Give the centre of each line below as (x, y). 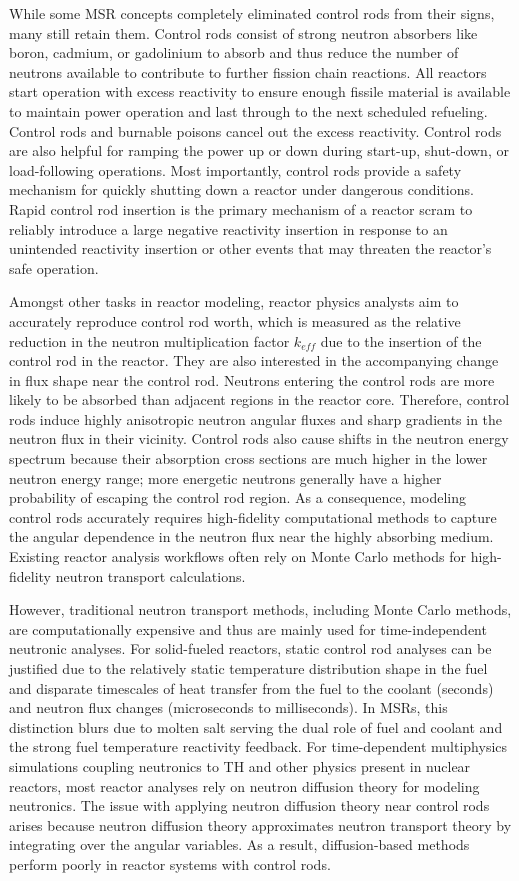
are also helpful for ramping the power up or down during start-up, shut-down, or (259, 150)
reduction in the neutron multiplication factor (149, 340)
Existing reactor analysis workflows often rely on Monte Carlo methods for (237, 556)
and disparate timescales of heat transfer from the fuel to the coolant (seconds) (251, 687)
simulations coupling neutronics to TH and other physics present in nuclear (240, 765)
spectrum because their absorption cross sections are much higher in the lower (248, 458)
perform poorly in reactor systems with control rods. (170, 863)
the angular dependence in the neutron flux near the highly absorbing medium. (251, 536)
